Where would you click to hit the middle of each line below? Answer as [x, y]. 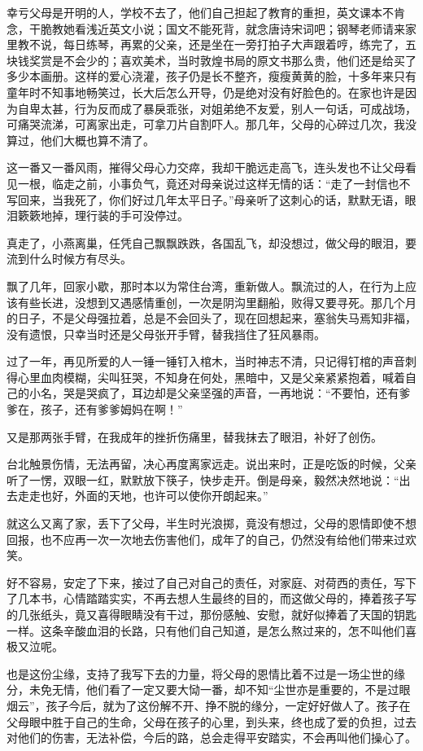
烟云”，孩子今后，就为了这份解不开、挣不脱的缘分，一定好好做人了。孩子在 [209, 705]
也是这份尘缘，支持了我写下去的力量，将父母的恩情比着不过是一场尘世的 [200, 673]
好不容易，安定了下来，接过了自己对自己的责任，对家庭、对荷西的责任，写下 [211, 582]
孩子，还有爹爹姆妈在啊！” [111, 409]
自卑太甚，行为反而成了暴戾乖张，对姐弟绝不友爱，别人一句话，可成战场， [217, 108]
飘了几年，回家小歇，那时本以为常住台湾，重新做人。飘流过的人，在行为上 [206, 285]
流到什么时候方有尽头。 [69, 259]
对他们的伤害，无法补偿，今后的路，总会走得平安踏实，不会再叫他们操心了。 [211, 738]
